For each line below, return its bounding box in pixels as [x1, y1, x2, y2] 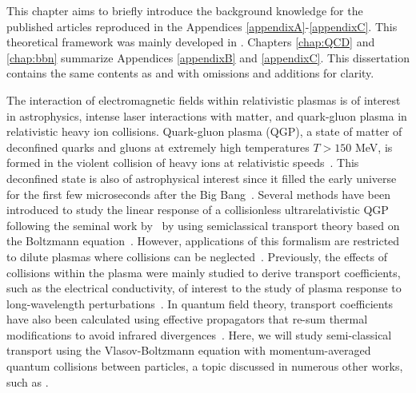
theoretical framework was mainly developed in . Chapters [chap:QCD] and [6, 34, 375, 50]
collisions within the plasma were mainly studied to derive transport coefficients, [6, 264, 401, 280]
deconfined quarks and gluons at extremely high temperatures [6, 138, 310, 155]
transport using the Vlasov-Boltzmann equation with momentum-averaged [6, 342, 371, 359]
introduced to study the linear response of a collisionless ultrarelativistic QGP [6, 201, 389, 218]
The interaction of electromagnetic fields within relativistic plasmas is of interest [6, 91, 401, 108]
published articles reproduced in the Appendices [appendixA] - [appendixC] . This [6, 18, 398, 34]
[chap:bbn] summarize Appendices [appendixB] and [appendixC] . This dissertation [6, 49, 410, 65]
